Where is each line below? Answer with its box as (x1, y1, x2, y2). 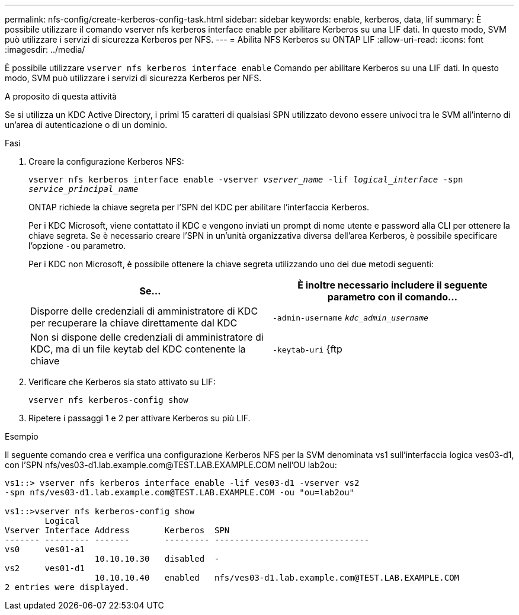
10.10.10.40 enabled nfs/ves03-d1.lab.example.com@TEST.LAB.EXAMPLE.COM (94, 573, 460, 582)
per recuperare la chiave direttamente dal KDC (30, 317, 238, 329)
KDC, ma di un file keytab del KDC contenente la (30, 343, 246, 355)
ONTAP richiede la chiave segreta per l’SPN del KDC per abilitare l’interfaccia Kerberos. (28, 202, 370, 212)
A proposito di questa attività (5, 91, 117, 101)
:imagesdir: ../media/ (5, 44, 85, 55)
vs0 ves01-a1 (5, 544, 85, 554)
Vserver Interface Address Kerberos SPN (5, 526, 230, 535)
